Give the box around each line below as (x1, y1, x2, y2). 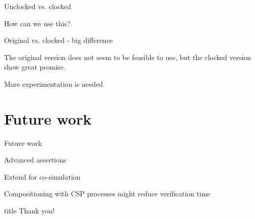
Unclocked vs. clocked (4, 1, 72, 11)
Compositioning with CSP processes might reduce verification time (4, 188, 211, 199)
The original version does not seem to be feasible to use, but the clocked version (4, 51, 251, 62)
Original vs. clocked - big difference (4, 35, 113, 45)
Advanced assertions (4, 154, 67, 165)
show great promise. (4, 62, 66, 72)
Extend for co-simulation (4, 171, 81, 182)
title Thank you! (4, 205, 54, 216)
